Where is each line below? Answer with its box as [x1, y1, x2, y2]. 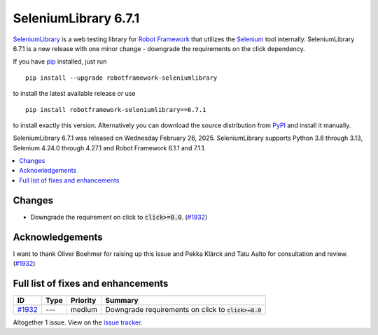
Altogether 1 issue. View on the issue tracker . [13, 318, 143, 327]
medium [70, 304, 98, 314]
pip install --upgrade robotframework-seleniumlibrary [25, 73, 218, 82]
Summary [105, 295, 139, 305]
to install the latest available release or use [13, 90, 136, 98]
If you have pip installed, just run [13, 57, 107, 66]
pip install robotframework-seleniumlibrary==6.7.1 [25, 106, 206, 113]
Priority [70, 295, 97, 305]
